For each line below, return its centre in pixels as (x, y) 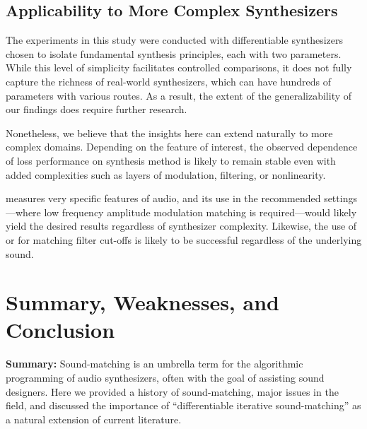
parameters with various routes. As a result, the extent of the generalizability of (179, 95)
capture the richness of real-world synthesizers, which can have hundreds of (168, 81)
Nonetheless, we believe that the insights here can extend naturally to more (169, 133)
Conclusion (60, 330)
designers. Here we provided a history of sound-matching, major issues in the (172, 391)
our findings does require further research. (97, 109)
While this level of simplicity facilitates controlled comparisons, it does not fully (179, 67)
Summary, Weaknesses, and (142, 302)
